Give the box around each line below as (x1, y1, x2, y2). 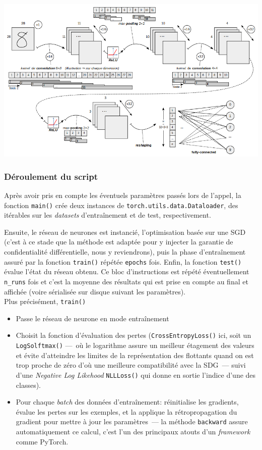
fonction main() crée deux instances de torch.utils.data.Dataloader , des (4, 199, 238, 210)
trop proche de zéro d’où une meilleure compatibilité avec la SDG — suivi (16, 360, 246, 370)
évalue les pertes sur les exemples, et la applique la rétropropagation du (16, 406, 237, 417)
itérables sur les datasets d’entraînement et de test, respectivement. (4, 210, 211, 220)
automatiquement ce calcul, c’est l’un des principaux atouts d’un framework (16, 426, 250, 436)
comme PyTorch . (16, 436, 69, 446)
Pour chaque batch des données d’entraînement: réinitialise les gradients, (16, 396, 239, 407)
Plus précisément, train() (4, 296, 86, 307)
